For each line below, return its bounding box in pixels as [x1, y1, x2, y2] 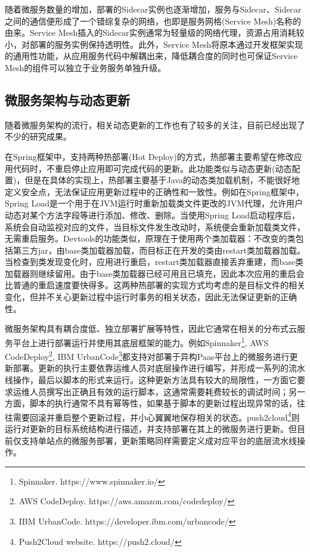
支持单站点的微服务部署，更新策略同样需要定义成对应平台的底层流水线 [21, 434, 297, 446]
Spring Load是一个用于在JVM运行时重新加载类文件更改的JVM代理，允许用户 [5, 197, 303, 209]
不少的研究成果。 [5, 130, 72, 143]
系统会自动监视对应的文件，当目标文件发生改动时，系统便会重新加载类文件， [5, 220, 305, 233]
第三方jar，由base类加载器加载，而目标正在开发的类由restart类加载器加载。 [13, 243, 305, 256]
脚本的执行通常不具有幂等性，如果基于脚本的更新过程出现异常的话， [29, 397, 297, 409]
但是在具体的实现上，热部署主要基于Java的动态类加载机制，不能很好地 [24, 174, 300, 186]
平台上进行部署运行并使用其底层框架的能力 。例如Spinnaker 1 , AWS [13, 334, 269, 349]
